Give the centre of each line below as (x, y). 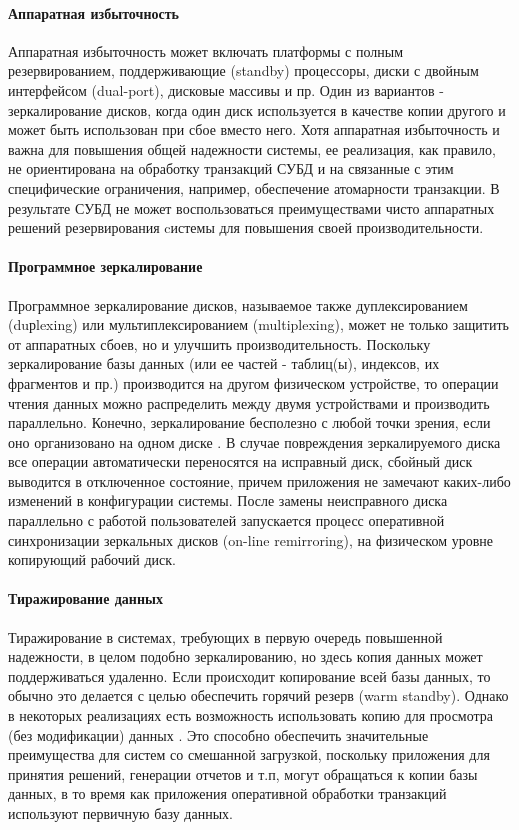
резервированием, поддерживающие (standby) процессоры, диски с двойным (243, 70)
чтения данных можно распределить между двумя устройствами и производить (249, 402)
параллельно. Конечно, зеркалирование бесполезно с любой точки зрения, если (249, 422)
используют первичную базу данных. (120, 812)
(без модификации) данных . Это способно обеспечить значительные (218, 734)
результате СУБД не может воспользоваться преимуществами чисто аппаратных (251, 207)
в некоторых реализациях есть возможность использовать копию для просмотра (251, 715)
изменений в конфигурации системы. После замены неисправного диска (228, 500)
